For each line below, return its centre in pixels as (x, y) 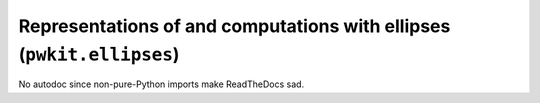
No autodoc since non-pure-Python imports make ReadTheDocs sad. (161, 84)
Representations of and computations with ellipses (234, 26)
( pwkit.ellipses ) (99, 54)
